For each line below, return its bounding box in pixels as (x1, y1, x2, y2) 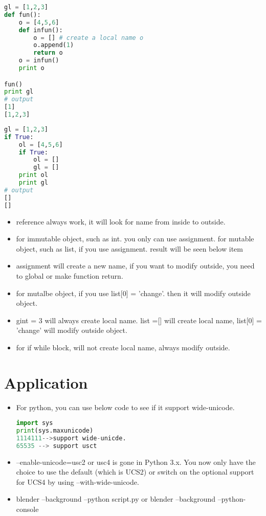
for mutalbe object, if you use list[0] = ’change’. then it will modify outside (16, 287, 251, 298)
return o (33, 49, 63, 57)
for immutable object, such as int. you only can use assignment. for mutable (16, 233, 254, 244)
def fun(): (4, 11, 41, 18)
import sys (16, 419, 53, 427)
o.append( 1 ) (33, 41, 74, 49)
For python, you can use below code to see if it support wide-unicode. (16, 401, 235, 412)
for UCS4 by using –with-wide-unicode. (16, 476, 139, 487)
